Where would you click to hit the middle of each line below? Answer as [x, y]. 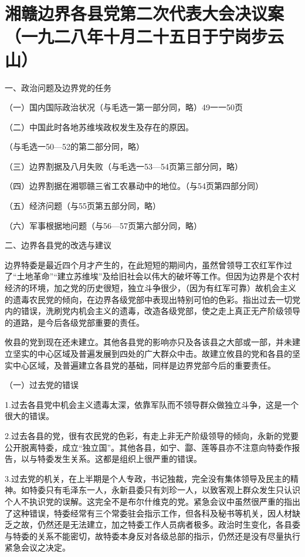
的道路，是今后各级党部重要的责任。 [74, 322]
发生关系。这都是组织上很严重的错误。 [128, 459]
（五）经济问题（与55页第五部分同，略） [83, 206]
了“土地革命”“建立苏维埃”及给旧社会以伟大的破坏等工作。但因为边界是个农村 [152, 276]
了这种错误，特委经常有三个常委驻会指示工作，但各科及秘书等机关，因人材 [148, 513]
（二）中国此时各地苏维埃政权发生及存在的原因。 [99, 126]
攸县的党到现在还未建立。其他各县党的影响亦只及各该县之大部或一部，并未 [148, 342]
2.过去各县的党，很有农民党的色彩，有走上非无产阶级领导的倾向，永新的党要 [152, 435]
